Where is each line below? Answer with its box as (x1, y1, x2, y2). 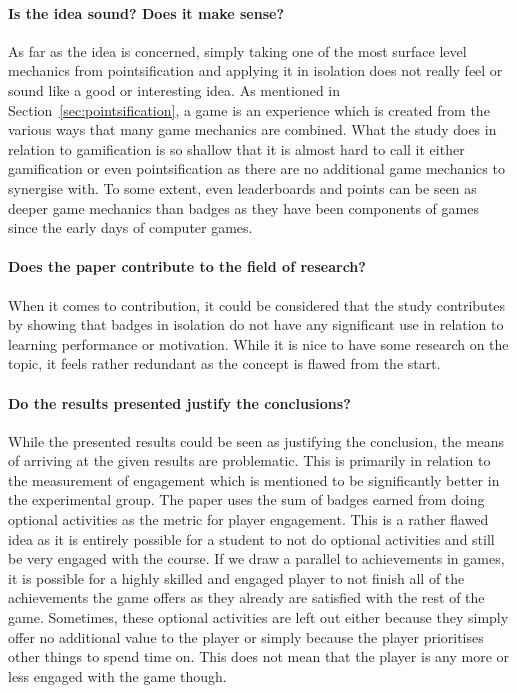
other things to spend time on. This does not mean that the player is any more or (8, 646, 510, 667)
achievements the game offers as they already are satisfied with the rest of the (8, 587, 485, 608)
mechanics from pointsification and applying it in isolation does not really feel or (8, 60, 503, 81)
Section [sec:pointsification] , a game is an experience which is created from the (8, 99, 490, 120)
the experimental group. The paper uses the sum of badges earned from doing (8, 489, 485, 510)
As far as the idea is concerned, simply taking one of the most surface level (8, 40, 467, 61)
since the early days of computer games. (8, 217, 253, 238)
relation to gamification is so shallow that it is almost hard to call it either (8, 138, 465, 159)
